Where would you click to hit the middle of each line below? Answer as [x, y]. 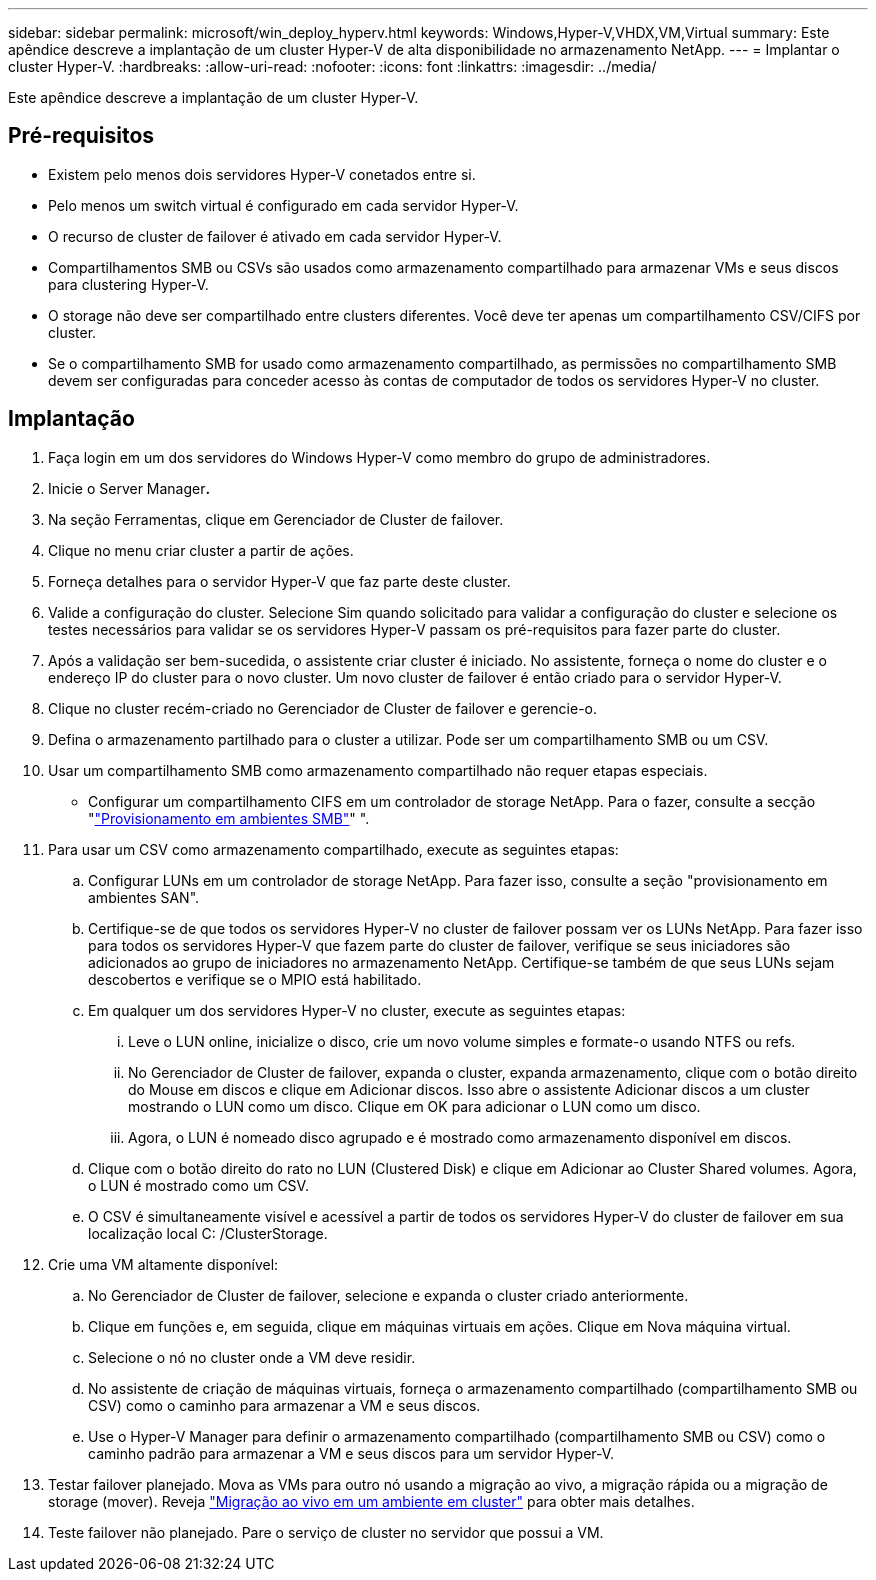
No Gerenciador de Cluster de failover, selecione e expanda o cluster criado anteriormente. [388, 1295]
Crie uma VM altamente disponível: [163, 1264]
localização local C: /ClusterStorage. [208, 1233]
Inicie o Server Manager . [129, 488]
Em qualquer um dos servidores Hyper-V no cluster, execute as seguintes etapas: [357, 1010]
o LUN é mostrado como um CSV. [198, 1185]
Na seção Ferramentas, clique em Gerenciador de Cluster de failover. [276, 519]
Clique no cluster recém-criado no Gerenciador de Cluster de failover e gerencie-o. [323, 708]
